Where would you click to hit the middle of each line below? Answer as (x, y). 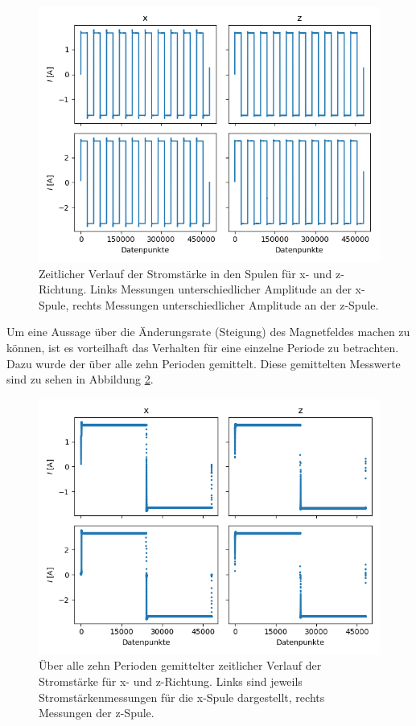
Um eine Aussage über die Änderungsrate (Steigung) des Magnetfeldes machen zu (208, 332)
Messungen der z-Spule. (97, 713)
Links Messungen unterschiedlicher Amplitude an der (220, 289)
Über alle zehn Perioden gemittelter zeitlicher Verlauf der (180, 665)
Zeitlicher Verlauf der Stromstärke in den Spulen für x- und (185, 273)
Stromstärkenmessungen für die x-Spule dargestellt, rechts (182, 697)
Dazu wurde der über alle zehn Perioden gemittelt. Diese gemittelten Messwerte (204, 363)
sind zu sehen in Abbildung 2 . (80, 379)
